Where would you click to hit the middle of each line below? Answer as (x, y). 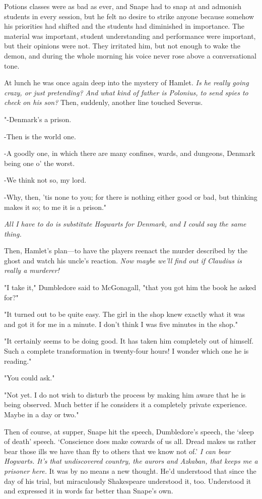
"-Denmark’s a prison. (38, 119)
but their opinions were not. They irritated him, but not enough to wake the (122, 46)
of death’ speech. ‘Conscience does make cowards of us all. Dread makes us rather (130, 441)
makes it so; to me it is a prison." (55, 207)
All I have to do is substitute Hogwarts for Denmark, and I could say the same (125, 224)
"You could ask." (29, 378)
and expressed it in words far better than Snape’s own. (89, 491)
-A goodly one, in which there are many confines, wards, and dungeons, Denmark (130, 153)
